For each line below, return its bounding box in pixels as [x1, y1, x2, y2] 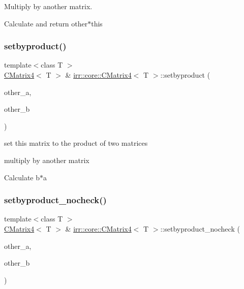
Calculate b [4, 172, 40, 182]
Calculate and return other [4, 18, 88, 28]
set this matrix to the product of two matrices [4, 138, 148, 148]
